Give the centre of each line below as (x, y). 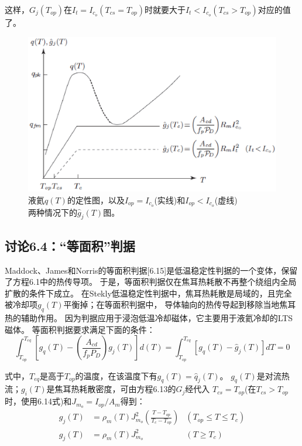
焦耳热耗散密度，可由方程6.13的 (115, 389)
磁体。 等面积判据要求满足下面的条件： (80, 329)
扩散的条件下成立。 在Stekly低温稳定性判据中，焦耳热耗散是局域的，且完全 (148, 293)
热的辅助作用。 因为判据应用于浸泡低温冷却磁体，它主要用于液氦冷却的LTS (149, 318)
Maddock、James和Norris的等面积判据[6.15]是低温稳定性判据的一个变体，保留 (151, 270)
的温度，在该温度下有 (116, 375)
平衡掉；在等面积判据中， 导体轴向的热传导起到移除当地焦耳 (180, 304)
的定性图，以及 (96, 200)
